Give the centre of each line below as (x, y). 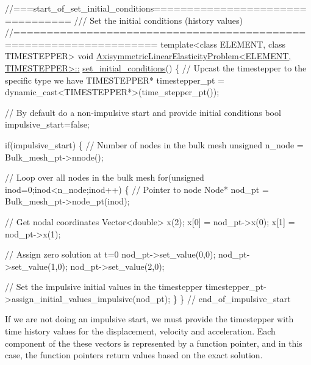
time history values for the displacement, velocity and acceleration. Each (140, 331)
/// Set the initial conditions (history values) (158, 20)
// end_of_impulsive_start (239, 298)
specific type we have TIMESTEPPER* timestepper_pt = (115, 80)
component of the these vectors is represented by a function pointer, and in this (154, 343)
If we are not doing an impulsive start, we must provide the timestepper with (149, 319)
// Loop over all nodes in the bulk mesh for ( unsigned (105, 177)
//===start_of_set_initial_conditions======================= (156, 8)
